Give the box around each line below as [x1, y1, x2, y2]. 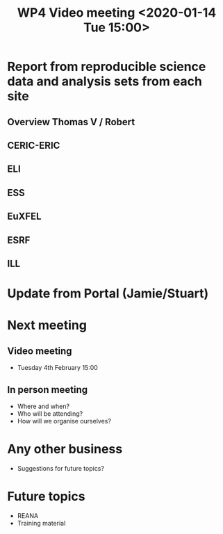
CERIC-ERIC [7, 139, 60, 151]
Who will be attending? [17, 409, 83, 418]
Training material [17, 519, 66, 527]
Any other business [7, 442, 123, 457]
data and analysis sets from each [7, 74, 203, 90]
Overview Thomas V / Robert [7, 116, 135, 128]
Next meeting [7, 318, 87, 333]
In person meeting [7, 384, 88, 396]
